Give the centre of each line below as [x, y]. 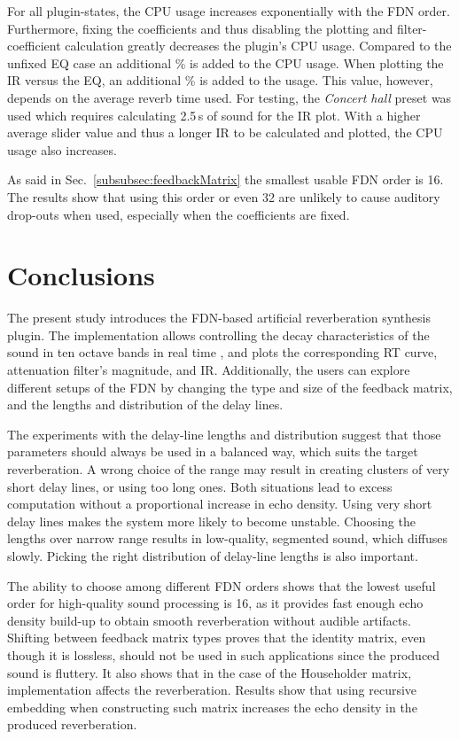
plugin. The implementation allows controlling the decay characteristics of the [218, 334]
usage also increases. [62, 149]
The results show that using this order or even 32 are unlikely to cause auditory [224, 196]
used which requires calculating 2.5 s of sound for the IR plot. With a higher [214, 115]
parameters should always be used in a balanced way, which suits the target [213, 451]
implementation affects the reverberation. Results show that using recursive [212, 690]
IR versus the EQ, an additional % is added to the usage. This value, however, [220, 80]
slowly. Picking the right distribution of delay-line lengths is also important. [213, 555]
